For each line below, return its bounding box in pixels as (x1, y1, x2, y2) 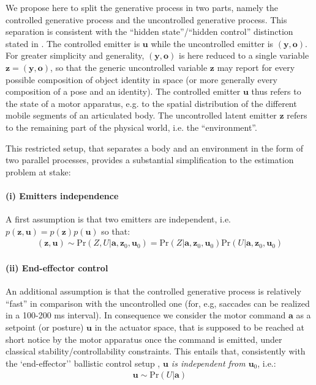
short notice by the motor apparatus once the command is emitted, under (6, 332, 282, 345)
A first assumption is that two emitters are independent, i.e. (6, 213, 231, 226)
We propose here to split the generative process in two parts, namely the (6, 1, 279, 13)
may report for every (217, 61, 295, 73)
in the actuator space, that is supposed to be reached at (94, 320, 304, 333)
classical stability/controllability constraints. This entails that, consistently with (6, 345, 306, 358)
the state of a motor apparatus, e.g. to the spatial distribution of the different (6, 97, 297, 109)
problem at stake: (6, 165, 71, 178)
